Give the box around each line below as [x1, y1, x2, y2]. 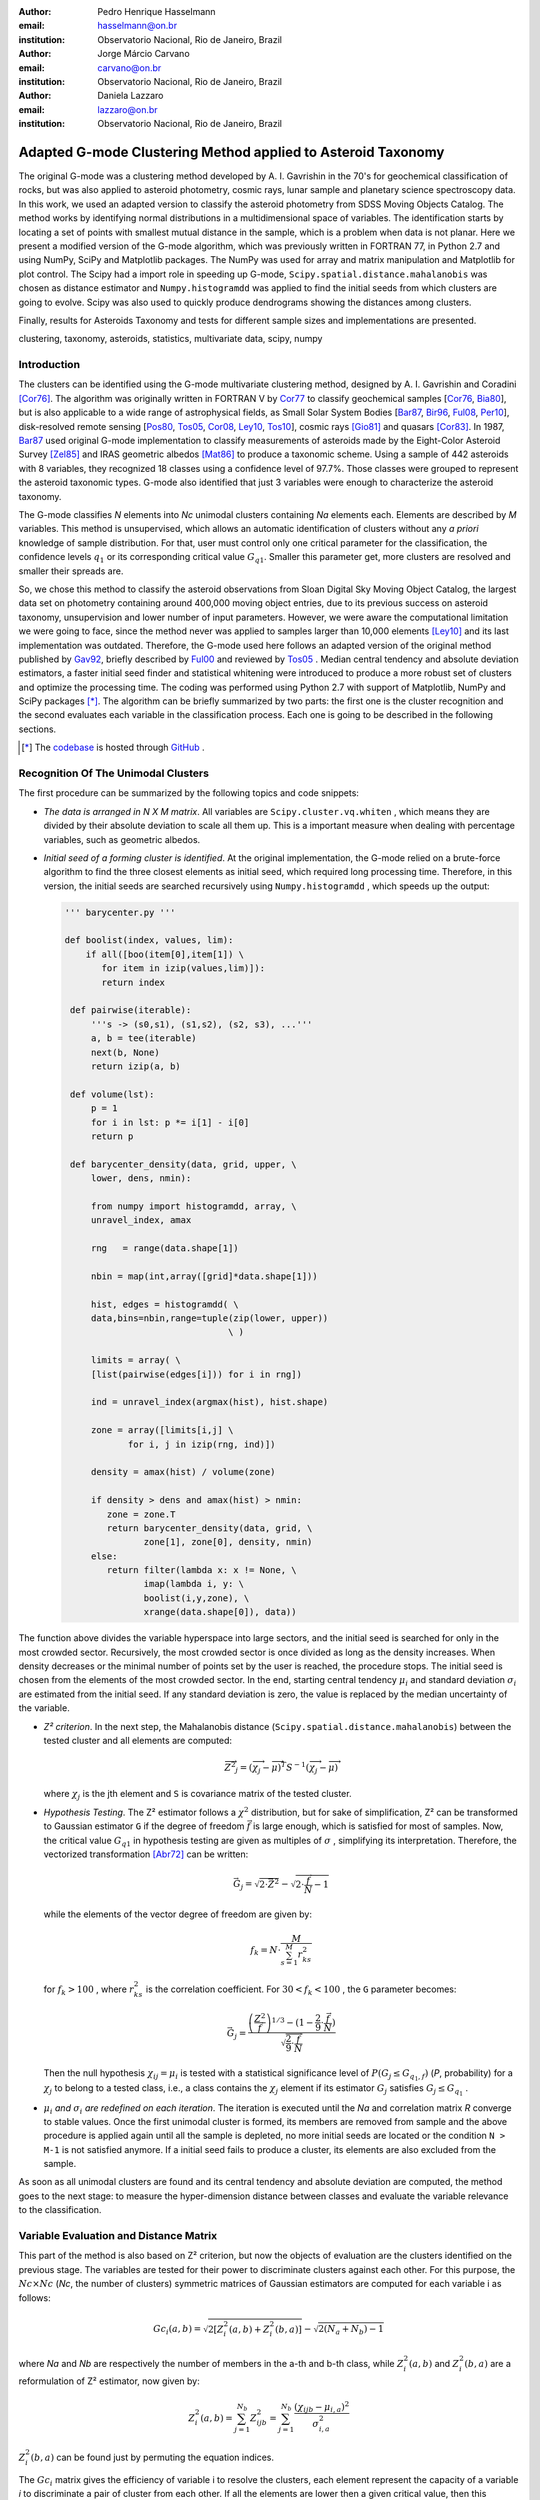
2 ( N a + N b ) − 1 [318, 2323, 385, 2337]
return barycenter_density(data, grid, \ [106, 1522, 313, 1534]
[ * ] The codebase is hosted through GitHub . [21, 741, 205, 754]
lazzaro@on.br [97, 103, 159, 115]
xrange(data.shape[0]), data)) [143, 1606, 297, 1618]
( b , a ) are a [464, 2357, 512, 2369]
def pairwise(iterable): [70, 1005, 192, 1016]
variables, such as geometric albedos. [43, 833, 201, 845]
